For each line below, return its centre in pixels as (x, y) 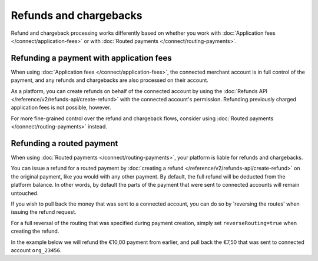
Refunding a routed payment (64, 143)
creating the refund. (35, 231)
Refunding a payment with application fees (91, 58)
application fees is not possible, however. (61, 108)
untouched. (25, 193)
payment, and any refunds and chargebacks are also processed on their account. (110, 80)
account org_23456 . (36, 250)
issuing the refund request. (44, 212)
